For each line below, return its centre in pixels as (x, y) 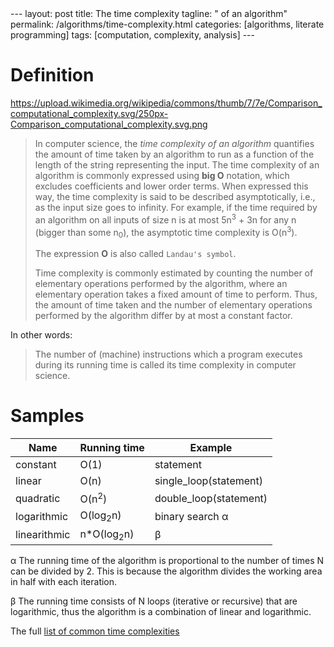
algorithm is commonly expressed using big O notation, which (162, 175)
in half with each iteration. (64, 581)
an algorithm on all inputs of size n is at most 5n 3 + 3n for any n (165, 219)
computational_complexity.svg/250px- (89, 113)
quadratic (38, 498)
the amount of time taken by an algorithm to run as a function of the (174, 154)
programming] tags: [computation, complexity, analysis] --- (133, 35)
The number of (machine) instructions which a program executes (168, 354)
